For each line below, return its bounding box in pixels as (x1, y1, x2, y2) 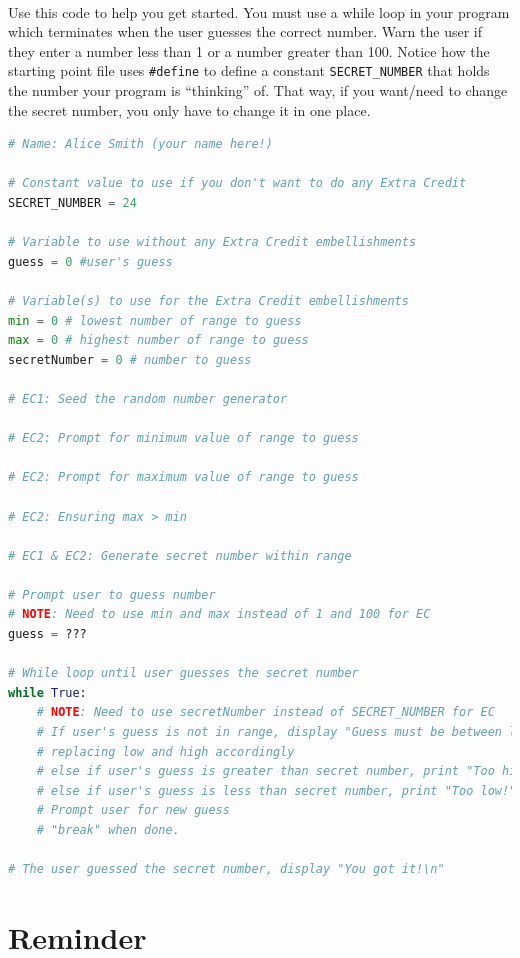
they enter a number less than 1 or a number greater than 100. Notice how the (8, 40, 490, 61)
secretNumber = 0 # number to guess (8, 352, 252, 367)
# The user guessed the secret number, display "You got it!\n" (8, 862, 445, 877)
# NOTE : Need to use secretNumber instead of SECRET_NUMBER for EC (36, 705, 495, 720)
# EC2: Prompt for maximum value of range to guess (8, 470, 359, 485)
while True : (8, 685, 87, 700)
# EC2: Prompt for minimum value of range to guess (8, 431, 359, 446)
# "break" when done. (36, 823, 180, 837)
